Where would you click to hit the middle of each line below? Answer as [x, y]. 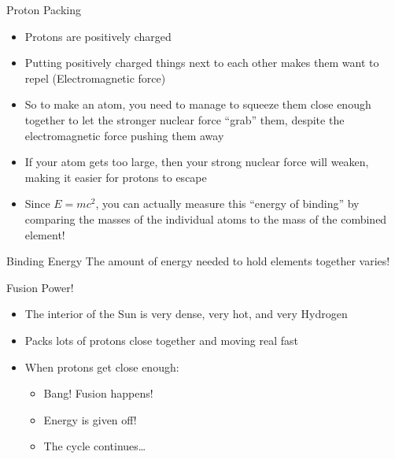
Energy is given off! [90, 419]
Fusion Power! [40, 287]
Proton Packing [44, 9]
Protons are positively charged [98, 36]
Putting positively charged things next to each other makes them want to [202, 63]
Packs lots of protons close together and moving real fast [161, 340]
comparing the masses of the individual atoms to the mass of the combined [206, 218]
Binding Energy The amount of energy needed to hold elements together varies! [198, 261]
